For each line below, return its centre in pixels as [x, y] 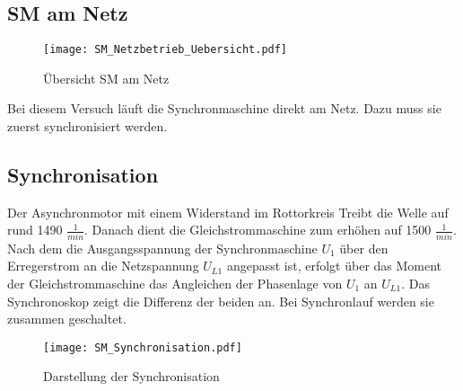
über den [364, 248]
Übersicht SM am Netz [106, 78]
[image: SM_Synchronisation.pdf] [143, 347]
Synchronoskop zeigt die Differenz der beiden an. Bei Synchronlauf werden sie [221, 301]
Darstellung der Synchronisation [131, 376]
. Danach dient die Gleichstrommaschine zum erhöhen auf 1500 [258, 230]
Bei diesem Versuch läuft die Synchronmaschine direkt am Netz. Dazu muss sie [224, 108]
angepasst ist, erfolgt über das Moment [334, 266]
